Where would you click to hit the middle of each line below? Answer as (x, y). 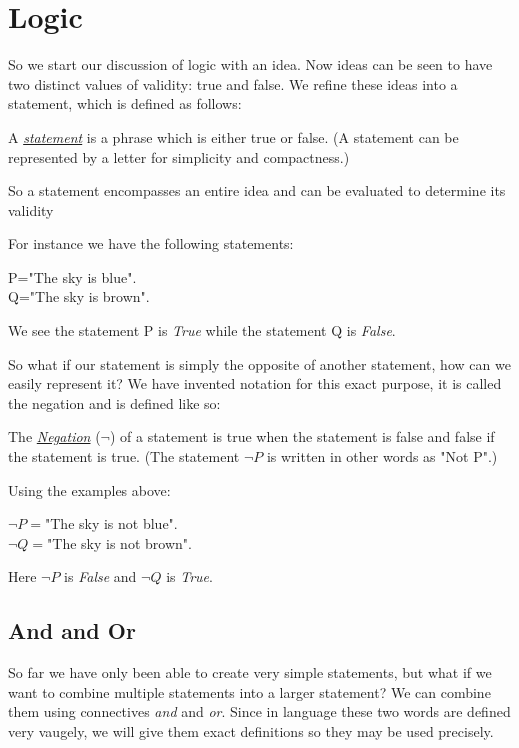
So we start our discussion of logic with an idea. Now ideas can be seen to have (250, 64)
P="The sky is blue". (72, 276)
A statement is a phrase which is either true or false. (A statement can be (233, 136)
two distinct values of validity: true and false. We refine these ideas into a (233, 83)
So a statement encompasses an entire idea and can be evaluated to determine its (257, 190)
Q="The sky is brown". (79, 296)
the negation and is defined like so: (114, 402)
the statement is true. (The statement (124, 456)
